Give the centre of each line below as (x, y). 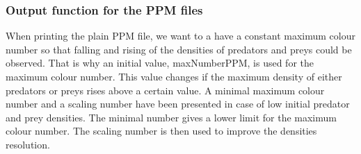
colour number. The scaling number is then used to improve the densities (161, 131)
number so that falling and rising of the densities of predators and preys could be (179, 49)
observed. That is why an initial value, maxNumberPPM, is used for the (160, 63)
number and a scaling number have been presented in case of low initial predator (178, 104)
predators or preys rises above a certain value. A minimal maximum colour (165, 90)
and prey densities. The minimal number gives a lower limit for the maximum (171, 117)
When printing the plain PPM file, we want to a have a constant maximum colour (180, 36)
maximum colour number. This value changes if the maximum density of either (174, 76)
